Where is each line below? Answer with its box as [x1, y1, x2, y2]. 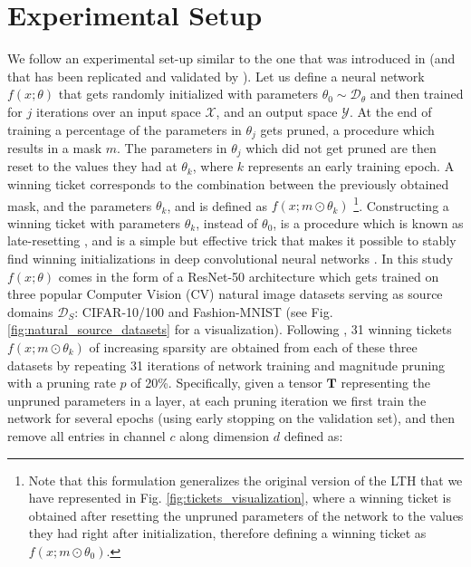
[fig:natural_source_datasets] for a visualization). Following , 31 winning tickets [7, 320, 452, 339]
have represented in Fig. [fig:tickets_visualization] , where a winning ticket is [28, 488, 451, 507]
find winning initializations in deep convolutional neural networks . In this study [7, 249, 454, 268]
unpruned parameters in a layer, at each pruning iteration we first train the [7, 390, 427, 409]
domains [7, 302, 53, 321]
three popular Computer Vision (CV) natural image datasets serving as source [7, 284, 443, 303]
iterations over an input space [35, 101, 201, 120]
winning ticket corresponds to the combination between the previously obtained [7, 175, 449, 193]
